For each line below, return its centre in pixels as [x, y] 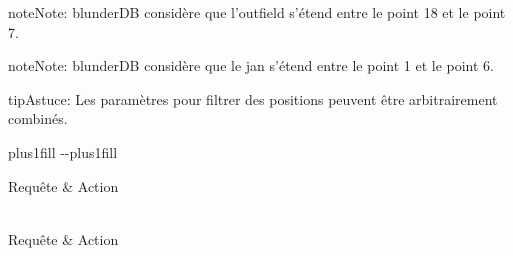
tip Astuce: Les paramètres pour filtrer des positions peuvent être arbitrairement [253, 98]
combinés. [38, 118]
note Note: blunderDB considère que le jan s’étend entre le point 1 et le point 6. [251, 65]
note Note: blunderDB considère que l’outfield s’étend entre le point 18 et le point [257, 12]
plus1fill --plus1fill [63, 151]
